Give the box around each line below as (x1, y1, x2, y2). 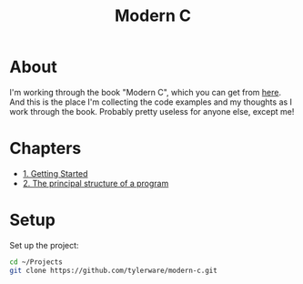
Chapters (9, 138, 82, 159)
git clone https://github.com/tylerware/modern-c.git (9, 266, 218, 275)
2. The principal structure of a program (22, 177, 169, 188)
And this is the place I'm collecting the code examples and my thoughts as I (9, 96, 293, 107)
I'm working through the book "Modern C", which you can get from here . (9, 86, 282, 97)
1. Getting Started (22, 167, 88, 178)
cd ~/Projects (9, 257, 64, 267)
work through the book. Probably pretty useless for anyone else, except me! (9, 106, 295, 117)
